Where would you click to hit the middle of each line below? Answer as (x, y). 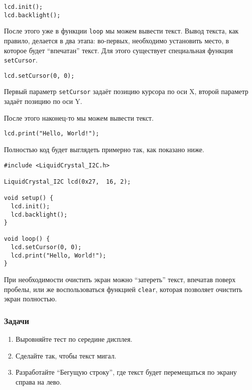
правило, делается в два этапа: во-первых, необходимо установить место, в (117, 40)
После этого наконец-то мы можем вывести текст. (79, 117)
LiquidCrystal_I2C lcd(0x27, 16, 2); (67, 181)
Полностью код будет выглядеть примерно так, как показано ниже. (104, 149)
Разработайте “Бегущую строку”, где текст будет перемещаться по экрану (126, 372)
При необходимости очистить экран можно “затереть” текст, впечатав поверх (120, 279)
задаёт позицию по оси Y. (43, 101)
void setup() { (29, 198)
